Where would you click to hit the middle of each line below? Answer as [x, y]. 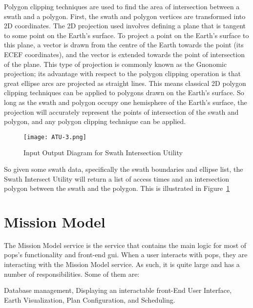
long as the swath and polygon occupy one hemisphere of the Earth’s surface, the [126, 102]
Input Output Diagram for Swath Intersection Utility [103, 153]
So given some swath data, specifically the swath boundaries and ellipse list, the [124, 169]
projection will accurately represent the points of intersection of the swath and [121, 112]
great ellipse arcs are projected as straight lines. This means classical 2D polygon [125, 83]
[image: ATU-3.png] [55, 137]
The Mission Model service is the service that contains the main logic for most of [125, 245]
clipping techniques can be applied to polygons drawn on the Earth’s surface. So [124, 92]
